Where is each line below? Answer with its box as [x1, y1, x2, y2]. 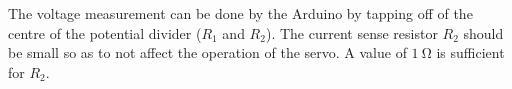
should [463, 22, 504, 43]
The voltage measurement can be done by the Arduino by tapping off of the [8, 3, 473, 23]
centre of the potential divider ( [8, 22, 202, 43]
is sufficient [436, 42, 505, 63]
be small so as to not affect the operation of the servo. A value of [8, 42, 407, 63]
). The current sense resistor [265, 22, 438, 43]
